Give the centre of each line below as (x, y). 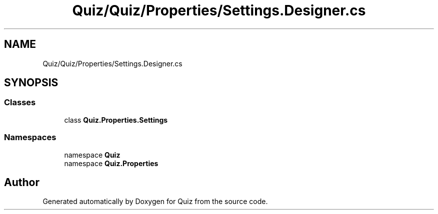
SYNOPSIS (31, 83)
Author (22, 182)
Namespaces (30, 137)
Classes (20, 103)
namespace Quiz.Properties (111, 163)
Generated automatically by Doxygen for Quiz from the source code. (155, 202)
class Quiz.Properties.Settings (116, 120)
